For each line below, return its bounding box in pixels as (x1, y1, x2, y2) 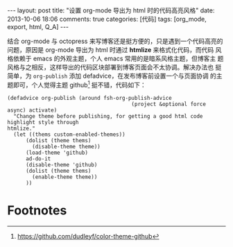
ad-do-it (25, 155, 51, 162)
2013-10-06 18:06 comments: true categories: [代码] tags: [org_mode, (7, 15, 207, 23)
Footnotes (7, 203, 67, 218)
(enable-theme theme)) (32, 173, 98, 180)
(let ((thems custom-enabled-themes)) (13, 130, 126, 138)
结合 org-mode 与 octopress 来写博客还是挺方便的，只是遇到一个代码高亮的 (7, 37, 223, 45)
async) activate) (7, 106, 58, 114)
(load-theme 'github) (25, 149, 89, 156)
